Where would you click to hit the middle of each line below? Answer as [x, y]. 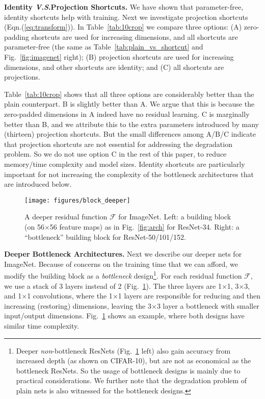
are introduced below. [38, 184]
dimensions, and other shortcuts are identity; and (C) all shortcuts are [114, 67]
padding [17, 36]
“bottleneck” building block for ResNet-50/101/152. [105, 236]
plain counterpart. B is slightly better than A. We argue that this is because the [129, 104]
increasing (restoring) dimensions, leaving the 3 [78, 305]
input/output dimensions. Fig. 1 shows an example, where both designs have [124, 316]
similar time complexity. [42, 325]
